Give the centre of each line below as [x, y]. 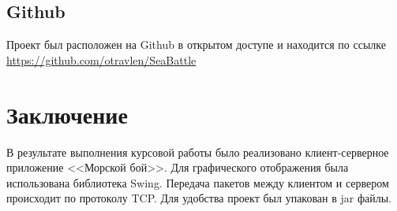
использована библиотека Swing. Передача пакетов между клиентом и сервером [198, 182]
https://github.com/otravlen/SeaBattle [101, 59]
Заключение [67, 114]
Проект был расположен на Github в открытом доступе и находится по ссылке [196, 44]
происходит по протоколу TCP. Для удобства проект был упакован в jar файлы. [199, 198]
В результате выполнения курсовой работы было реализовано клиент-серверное [198, 152]
